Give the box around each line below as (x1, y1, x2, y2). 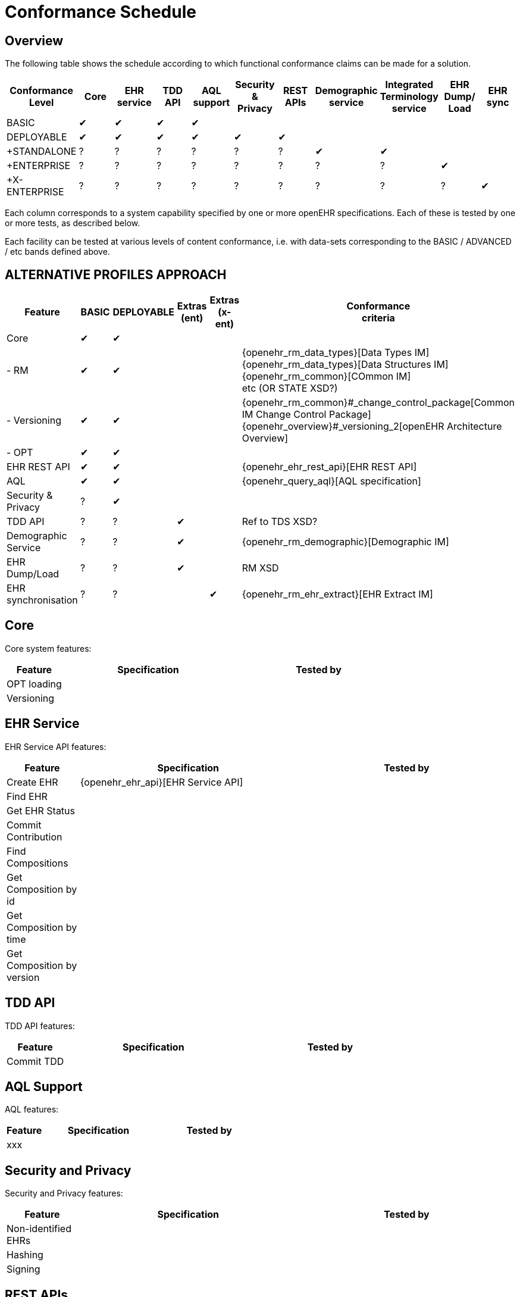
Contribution (7, 830, 62, 843)
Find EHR (7, 790, 48, 802)
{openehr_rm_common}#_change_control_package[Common (242, 396, 515, 409)
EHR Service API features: (5, 741, 106, 752)
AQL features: (5, 1104, 59, 1115)
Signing (7, 1263, 40, 1276)
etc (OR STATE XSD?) (242, 382, 338, 395)
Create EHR (7, 776, 58, 788)
